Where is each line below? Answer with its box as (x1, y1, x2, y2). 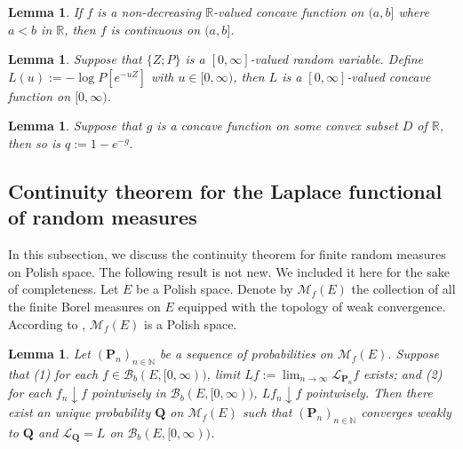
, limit (206, 364, 241, 382)
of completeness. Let (8, 280, 119, 298)
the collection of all (351, 280, 456, 298)
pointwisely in (92, 383, 166, 402)
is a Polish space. (143, 314, 237, 333)
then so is (8, 133, 61, 152)
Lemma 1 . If (8, 3, 83, 20)
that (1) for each (8, 364, 99, 382)
